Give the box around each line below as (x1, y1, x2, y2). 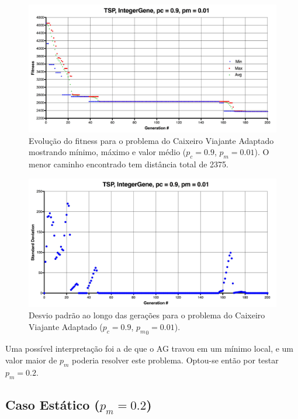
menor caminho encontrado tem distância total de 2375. (29, 158, 228, 170)
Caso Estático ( (5, 396, 100, 413)
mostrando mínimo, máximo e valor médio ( (29, 146, 186, 158)
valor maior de (5, 354, 57, 366)
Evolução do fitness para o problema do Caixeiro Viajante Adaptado (29, 134, 274, 146)
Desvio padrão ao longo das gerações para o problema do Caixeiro (29, 309, 265, 321)
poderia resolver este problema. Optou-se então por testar (72, 354, 279, 366)
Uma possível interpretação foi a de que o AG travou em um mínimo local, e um (5, 342, 294, 355)
